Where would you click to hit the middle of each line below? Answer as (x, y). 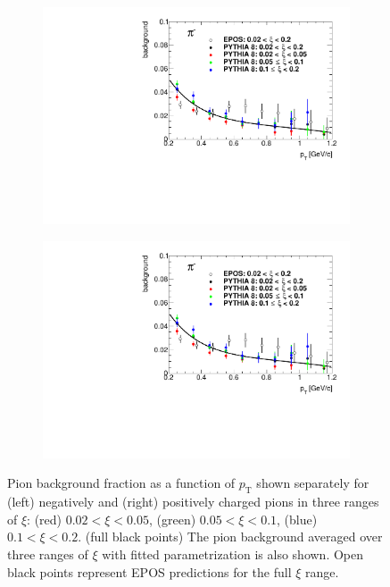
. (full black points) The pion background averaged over (230, 537)
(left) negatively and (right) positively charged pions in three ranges (193, 502)
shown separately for (313, 483)
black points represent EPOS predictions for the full (149, 571)
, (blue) (297, 519)
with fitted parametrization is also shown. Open (233, 553)
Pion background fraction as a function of (121, 483)
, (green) (172, 519)
